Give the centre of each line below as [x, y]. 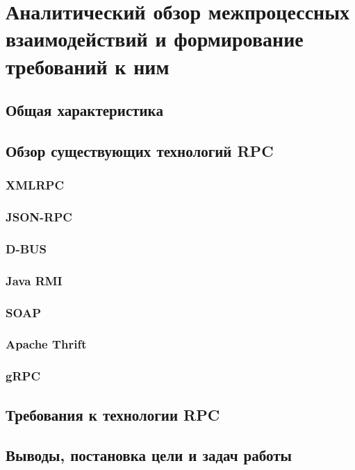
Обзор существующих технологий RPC [140, 150]
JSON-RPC [39, 217]
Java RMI [34, 280]
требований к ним [88, 66]
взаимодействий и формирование [155, 39]
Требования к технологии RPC [113, 414]
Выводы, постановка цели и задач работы [149, 455]
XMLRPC [35, 185]
